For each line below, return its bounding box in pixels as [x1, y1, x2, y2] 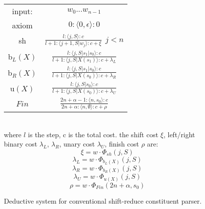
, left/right [163, 129, 195, 139]
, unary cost [59, 139, 95, 149]
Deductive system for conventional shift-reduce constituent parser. [4, 195, 202, 206]
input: [12, 5, 33, 17]
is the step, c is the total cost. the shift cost [28, 129, 159, 139]
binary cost [4, 139, 38, 149]
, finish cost [104, 139, 139, 149]
